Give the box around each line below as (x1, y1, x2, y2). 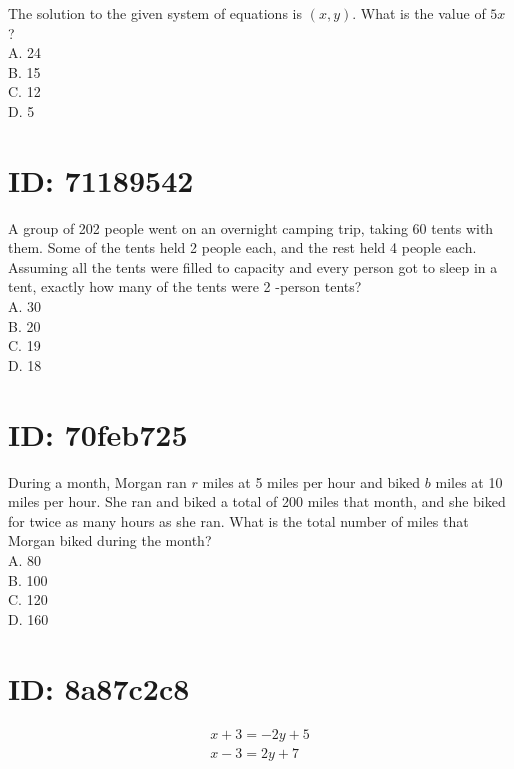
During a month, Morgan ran (8, 471, 187, 492)
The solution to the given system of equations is (8, 3, 302, 23)
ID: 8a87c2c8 (8, 667, 190, 708)
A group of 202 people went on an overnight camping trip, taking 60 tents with (8, 217, 494, 238)
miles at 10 (435, 471, 503, 492)
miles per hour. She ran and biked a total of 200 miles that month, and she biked (8, 491, 506, 512)
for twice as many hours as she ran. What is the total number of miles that (8, 510, 469, 531)
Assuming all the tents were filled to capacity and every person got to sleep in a (8, 256, 498, 277)
